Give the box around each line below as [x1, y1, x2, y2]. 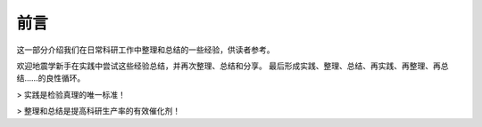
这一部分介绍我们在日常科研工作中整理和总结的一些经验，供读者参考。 [16, 44, 275, 55]
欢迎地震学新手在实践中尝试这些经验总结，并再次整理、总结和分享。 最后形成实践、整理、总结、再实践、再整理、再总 [16, 60, 449, 71]
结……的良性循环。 [16, 73, 86, 83]
